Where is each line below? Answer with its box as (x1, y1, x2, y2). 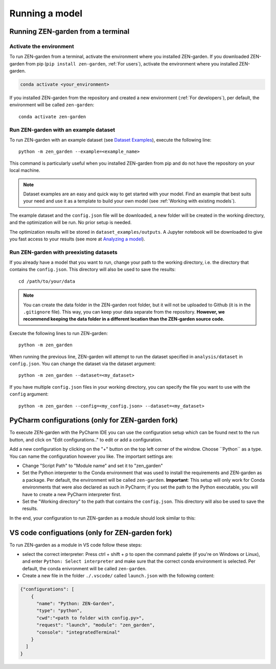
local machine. (9, 167, 40, 173)
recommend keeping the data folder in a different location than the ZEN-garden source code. (23, 316, 225, 322)
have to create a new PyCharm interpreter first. (22, 491, 122, 497)
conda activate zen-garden (18, 114, 86, 120)
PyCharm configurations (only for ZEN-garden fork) (9, 416, 178, 425)
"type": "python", (36, 608, 83, 614)
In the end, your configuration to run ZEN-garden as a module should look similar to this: (9, 515, 196, 521)
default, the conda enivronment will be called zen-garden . (22, 565, 147, 571)
